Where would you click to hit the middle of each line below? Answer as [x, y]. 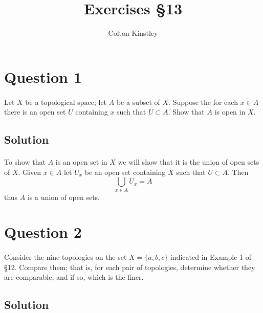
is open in [230, 112]
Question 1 [43, 76]
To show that [25, 162]
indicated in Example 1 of [211, 257]
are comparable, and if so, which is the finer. [74, 277]
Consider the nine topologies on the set [65, 257]
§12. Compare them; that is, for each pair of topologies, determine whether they [130, 267]
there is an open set [35, 112]
